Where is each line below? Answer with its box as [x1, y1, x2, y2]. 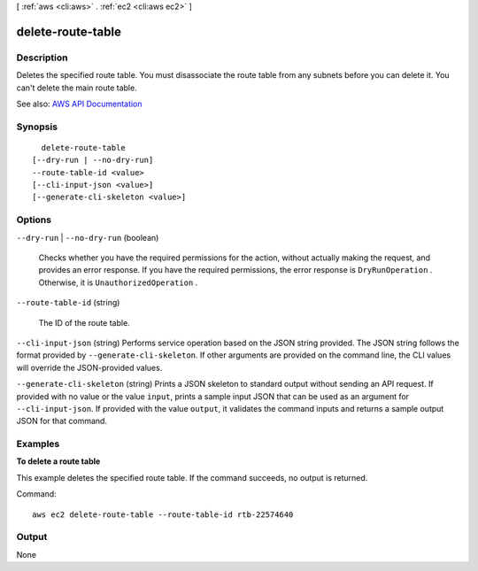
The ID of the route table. [38, 317, 130, 328]
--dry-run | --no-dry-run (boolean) [16, 232, 159, 243]
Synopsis [16, 120, 58, 133]
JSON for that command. [16, 416, 108, 427]
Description [16, 51, 68, 64]
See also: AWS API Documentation [16, 98, 143, 109]
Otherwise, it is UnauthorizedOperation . [38, 277, 198, 288]
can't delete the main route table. [16, 82, 137, 93]
